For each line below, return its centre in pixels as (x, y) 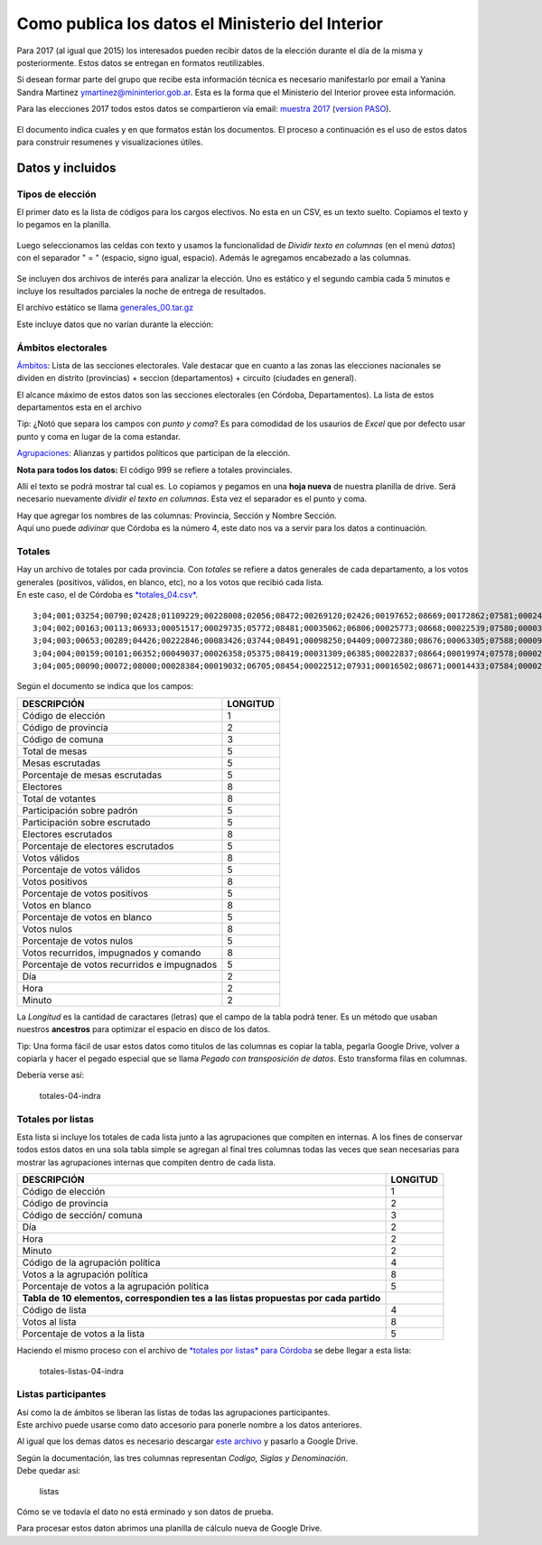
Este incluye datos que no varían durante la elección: (115, 324)
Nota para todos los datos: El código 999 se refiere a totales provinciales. (154, 470)
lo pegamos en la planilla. (64, 225)
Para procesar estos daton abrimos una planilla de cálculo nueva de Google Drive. (169, 1528)
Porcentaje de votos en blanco (87, 917)
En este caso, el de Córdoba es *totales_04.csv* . (107, 595)
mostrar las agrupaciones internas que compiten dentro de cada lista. (146, 1162)
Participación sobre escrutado (86, 822)
